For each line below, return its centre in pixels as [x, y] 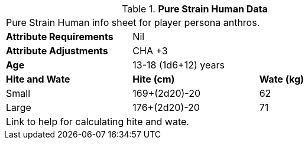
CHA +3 [150, 51]
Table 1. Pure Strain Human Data [195, 9]
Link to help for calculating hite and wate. [98, 122]
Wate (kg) [282, 79]
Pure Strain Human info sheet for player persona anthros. [133, 22]
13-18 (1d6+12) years [179, 65]
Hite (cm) [154, 79]
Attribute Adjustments [57, 51]
